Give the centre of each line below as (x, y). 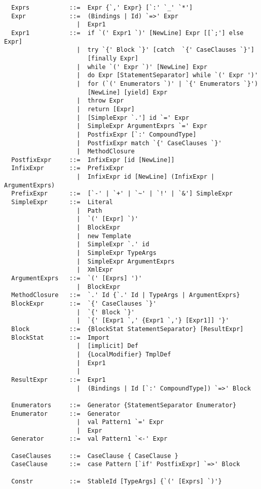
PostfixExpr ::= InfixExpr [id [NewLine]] (93, 160)
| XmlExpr (95, 270)
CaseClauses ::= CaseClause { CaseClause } (95, 456)
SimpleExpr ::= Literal (62, 202)
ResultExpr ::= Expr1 (59, 380)
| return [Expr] (106, 109)
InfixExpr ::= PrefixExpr (68, 168)
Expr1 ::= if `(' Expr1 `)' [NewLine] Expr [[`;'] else (127, 33)
